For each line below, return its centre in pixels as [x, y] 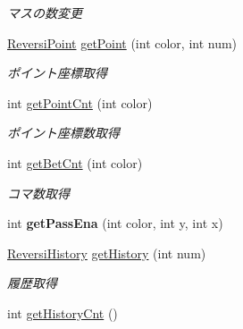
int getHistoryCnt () [63, 312]
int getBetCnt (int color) [75, 162]
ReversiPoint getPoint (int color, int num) [122, 42]
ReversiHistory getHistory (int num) [107, 253]
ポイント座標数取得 [63, 133]
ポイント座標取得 [57, 73]
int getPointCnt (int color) [80, 102]
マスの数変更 [45, 13]
